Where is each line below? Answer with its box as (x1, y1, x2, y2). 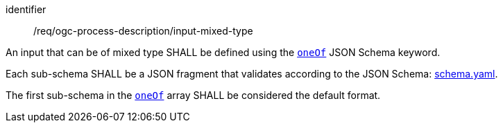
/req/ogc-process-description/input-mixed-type (33, 25, 253, 37)
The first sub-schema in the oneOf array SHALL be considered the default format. (6, 89, 381, 101)
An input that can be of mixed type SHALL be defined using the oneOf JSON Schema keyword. (6, 46, 441, 58)
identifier (6, 3, 46, 15)
